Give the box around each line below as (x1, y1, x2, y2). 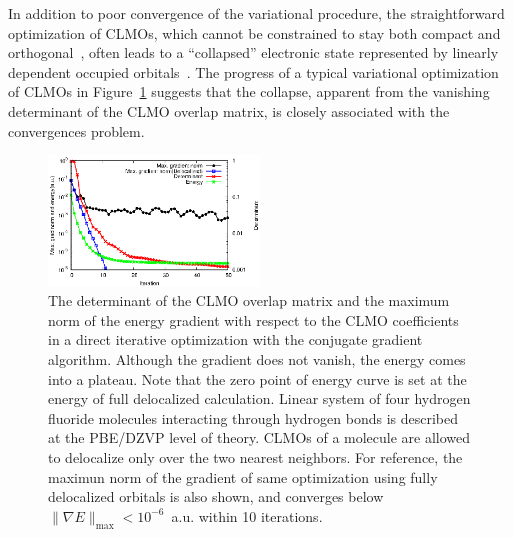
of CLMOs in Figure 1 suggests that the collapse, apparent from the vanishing (8, 81, 490, 102)
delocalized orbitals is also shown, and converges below (48, 486, 384, 507)
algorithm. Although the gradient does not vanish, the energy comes (48, 349, 466, 370)
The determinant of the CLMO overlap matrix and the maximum (48, 290, 450, 311)
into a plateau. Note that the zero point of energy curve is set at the (48, 368, 467, 389)
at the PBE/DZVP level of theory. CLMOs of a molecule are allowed (48, 427, 471, 448)
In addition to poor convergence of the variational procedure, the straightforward (8, 3, 505, 23)
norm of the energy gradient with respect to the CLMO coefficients (48, 309, 459, 330)
